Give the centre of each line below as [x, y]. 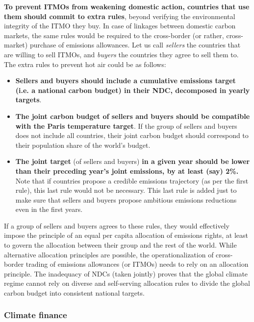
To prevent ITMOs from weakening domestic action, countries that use [127, 6]
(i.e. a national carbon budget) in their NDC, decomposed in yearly [133, 90]
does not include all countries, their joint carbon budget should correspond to [132, 135]
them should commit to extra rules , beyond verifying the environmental [120, 16]
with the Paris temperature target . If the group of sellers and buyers [126, 126]
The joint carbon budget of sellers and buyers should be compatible [133, 116]
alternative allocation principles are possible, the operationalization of [109, 254]
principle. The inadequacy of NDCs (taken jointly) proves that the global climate [126, 273]
